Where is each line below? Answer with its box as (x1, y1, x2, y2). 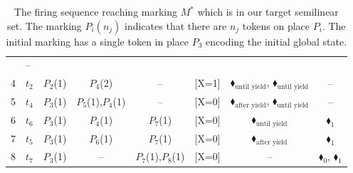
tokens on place (242, 18, 310, 33)
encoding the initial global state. (206, 33, 347, 48)
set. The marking (7, 18, 82, 33)
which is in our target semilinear (197, 4, 339, 19)
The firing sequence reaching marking (14, 4, 178, 19)
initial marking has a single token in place (6, 33, 189, 48)
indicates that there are (125, 18, 227, 33)
